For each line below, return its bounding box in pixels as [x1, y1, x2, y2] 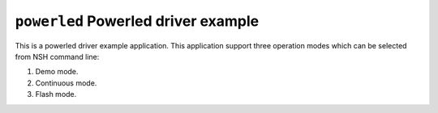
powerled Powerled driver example [15, 12, 260, 30]
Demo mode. [35, 67, 79, 77]
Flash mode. [35, 90, 77, 99]
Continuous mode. [35, 77, 97, 88]
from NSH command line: [15, 52, 100, 61]
